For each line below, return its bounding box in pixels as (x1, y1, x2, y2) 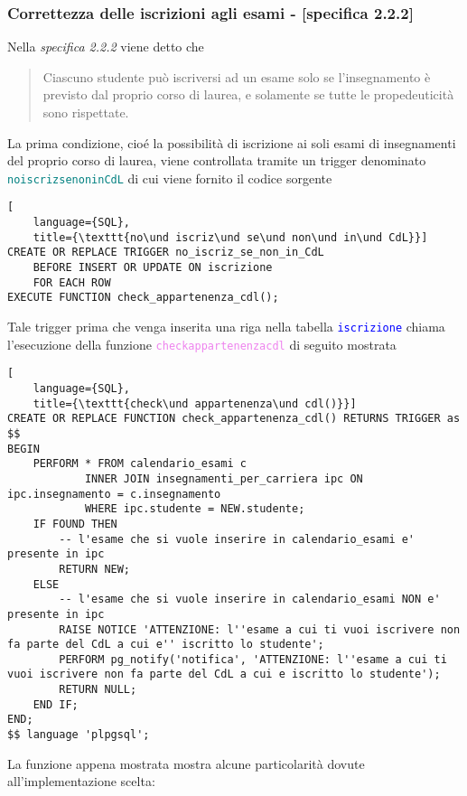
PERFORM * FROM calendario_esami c (33, 457, 247, 471)
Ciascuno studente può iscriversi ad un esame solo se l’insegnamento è (42, 67, 431, 86)
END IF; (33, 698, 79, 711)
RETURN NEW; (59, 562, 131, 576)
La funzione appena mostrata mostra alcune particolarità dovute (7, 754, 365, 773)
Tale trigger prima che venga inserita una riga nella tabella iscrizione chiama (7, 317, 445, 336)
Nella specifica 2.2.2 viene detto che (7, 37, 204, 56)
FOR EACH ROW (33, 276, 111, 289)
